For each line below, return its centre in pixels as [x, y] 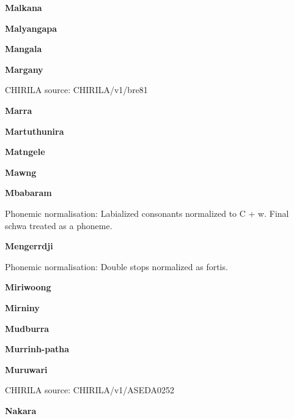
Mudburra [27, 328]
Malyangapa [31, 28]
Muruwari [26, 369]
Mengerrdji [29, 246]
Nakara [21, 410]
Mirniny [22, 307]
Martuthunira [35, 131]
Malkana [24, 7]
